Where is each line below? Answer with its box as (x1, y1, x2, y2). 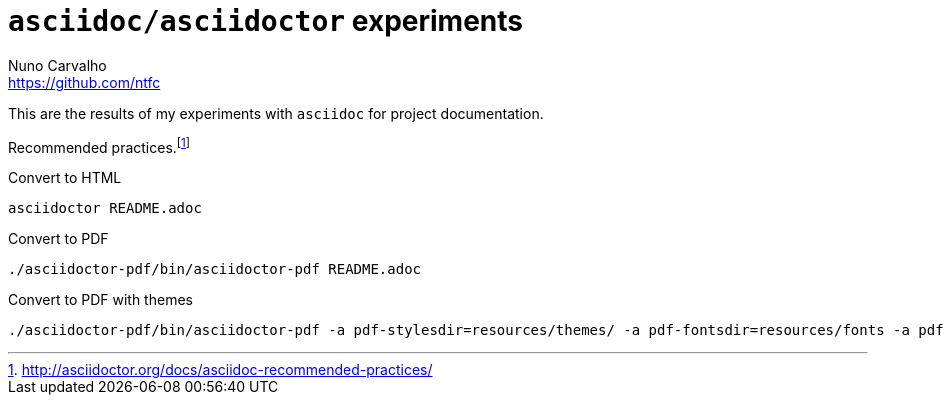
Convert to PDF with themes (8, 291, 193, 309)
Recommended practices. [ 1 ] (8, 135, 191, 156)
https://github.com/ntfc (8, 73, 161, 91)
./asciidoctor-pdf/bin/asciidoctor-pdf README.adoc (8, 261, 422, 278)
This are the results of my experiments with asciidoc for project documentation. (8, 104, 544, 122)
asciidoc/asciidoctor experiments (8, 4, 523, 38)
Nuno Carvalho (8, 56, 107, 74)
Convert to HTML (8, 169, 122, 187)
